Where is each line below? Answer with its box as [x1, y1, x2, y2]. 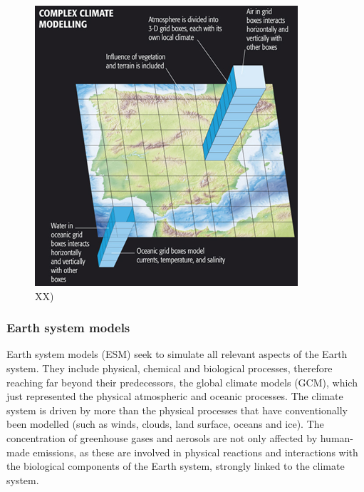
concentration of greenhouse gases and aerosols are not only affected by [6, 430, 318, 445]
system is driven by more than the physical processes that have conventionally [6, 402, 348, 417]
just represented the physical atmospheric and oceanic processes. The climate [6, 389, 343, 404]
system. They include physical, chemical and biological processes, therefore [6, 361, 333, 375]
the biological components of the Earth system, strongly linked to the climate [6, 458, 345, 473]
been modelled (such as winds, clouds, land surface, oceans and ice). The [6, 416, 324, 431]
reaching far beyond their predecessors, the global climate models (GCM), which [6, 374, 358, 389]
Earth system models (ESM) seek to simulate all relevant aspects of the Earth [6, 347, 348, 362]
